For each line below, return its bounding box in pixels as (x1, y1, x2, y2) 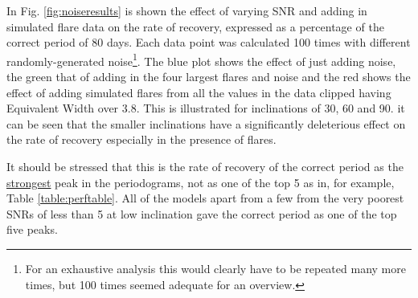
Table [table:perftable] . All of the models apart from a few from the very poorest (6, 190, 404, 206)
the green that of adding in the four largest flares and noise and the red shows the (6, 68, 411, 85)
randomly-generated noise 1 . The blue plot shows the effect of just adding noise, (6, 50, 396, 69)
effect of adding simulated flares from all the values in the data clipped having (6, 84, 391, 100)
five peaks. (6, 221, 58, 238)
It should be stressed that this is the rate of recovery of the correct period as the (6, 158, 404, 174)
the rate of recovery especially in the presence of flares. (6, 131, 277, 148)
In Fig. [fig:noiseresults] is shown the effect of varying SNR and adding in (6, 2, 367, 18)
